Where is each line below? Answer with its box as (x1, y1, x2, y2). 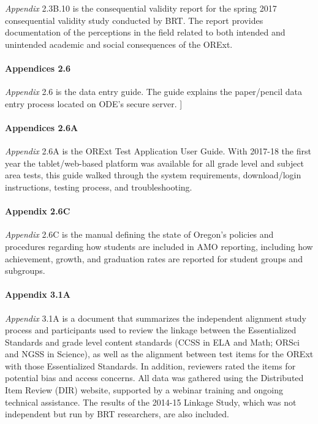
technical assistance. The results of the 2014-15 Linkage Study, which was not (5, 395, 297, 408)
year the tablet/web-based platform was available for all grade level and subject (5, 156, 305, 169)
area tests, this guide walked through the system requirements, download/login (5, 168, 301, 181)
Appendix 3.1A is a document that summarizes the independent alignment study (5, 311, 307, 324)
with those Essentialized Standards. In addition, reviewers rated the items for (5, 359, 296, 372)
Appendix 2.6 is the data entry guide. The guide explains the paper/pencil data (5, 85, 302, 98)
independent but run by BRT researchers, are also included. (5, 407, 230, 420)
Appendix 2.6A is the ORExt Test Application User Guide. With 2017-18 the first (5, 145, 311, 157)
